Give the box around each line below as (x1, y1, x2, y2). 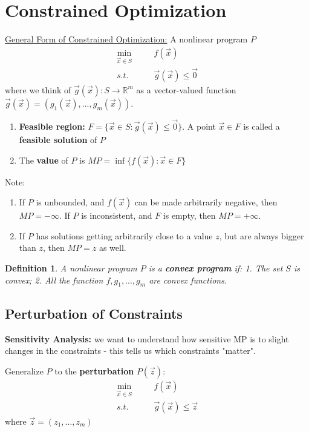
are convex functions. (149, 273, 227, 286)
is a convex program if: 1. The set (148, 261, 283, 274)
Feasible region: (19, 120, 85, 132)
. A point (182, 120, 216, 132)
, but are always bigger (219, 229, 304, 242)
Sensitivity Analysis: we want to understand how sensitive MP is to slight (5, 332, 289, 345)
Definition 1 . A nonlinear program (5, 261, 137, 274)
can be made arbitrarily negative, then (134, 196, 278, 208)
